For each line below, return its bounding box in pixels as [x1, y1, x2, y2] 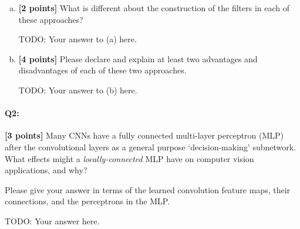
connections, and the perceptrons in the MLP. [5, 195, 170, 207]
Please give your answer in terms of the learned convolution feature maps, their [5, 183, 291, 196]
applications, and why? [5, 164, 87, 176]
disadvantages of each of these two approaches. [18, 64, 187, 76]
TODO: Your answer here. [5, 214, 100, 227]
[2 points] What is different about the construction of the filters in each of [18, 2, 290, 14]
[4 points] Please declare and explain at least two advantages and [18, 52, 258, 65]
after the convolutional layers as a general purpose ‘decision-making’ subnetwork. [5, 140, 296, 153]
